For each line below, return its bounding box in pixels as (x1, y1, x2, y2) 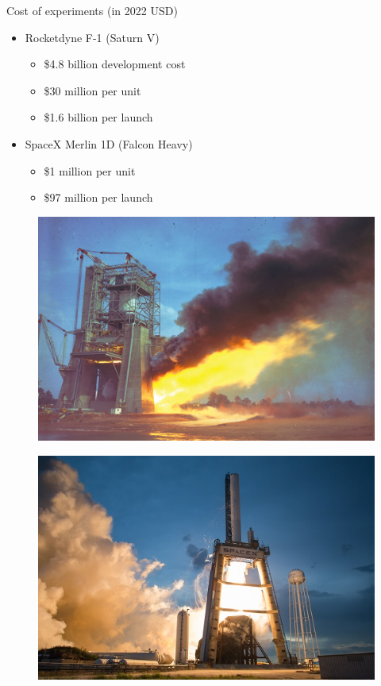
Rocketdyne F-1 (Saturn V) (25, 29, 160, 45)
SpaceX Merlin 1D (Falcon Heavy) (25, 135, 193, 152)
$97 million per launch (44, 189, 153, 206)
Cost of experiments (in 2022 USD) (6, 2, 178, 18)
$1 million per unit (44, 162, 136, 179)
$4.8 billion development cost (44, 56, 186, 72)
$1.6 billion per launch (44, 109, 153, 125)
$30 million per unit (44, 82, 141, 98)
